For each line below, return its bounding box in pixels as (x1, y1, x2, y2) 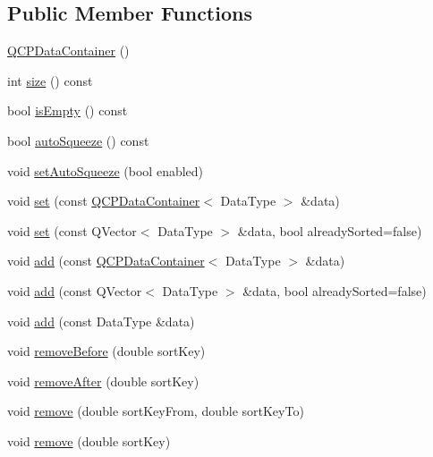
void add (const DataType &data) (7, 311, 195, 330)
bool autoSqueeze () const (7, 131, 149, 149)
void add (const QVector (7, 281, 142, 300)
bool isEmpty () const (7, 101, 128, 120)
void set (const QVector (7, 221, 137, 240)
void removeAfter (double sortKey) (7, 371, 200, 390)
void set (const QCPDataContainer (7, 191, 200, 210)
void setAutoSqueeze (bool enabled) (7, 161, 204, 180)
